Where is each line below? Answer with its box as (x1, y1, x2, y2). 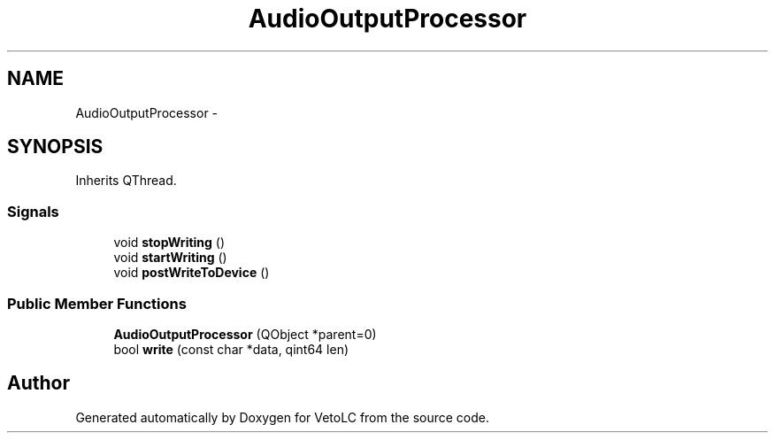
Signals (7, 202, 59, 220)
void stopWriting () (113, 235, 226, 251)
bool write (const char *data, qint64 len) (113, 341, 349, 357)
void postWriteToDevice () (113, 265, 270, 281)
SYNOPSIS (7, 135, 104, 158)
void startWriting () (113, 250, 227, 266)
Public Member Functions (7, 294, 187, 313)
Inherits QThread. (75, 173, 177, 189)
